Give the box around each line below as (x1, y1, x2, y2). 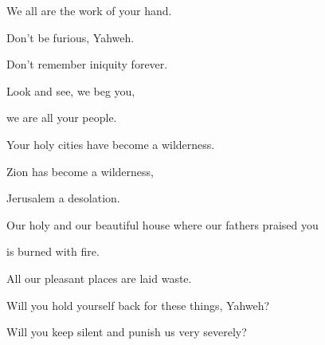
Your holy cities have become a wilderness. (6, 135, 215, 152)
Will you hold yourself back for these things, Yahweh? (6, 296, 270, 313)
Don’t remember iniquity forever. (6, 56, 168, 73)
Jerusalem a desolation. (6, 190, 120, 206)
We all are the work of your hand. (6, 2, 172, 18)
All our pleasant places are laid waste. (6, 269, 192, 286)
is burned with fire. (6, 243, 100, 260)
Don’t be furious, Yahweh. (6, 29, 135, 45)
